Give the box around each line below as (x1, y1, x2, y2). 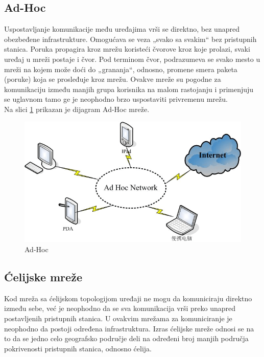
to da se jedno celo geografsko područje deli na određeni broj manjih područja (4, 333, 249, 344)
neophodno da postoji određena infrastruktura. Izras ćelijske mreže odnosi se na (4, 323, 254, 333)
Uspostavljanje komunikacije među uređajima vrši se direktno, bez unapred (4, 24, 239, 34)
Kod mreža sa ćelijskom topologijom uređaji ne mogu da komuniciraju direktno (4, 293, 252, 303)
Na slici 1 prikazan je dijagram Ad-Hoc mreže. (4, 103, 150, 114)
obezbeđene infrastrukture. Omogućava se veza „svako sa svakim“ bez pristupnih (4, 33, 257, 44)
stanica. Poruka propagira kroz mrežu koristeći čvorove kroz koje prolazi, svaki (4, 43, 250, 54)
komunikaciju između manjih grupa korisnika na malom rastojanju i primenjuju (4, 83, 254, 94)
